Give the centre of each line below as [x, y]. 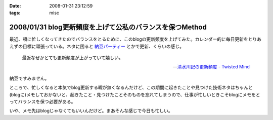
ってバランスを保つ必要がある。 [42, 102]
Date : [15, 6]
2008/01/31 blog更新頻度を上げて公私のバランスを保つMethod [108, 27]
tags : [15, 13]
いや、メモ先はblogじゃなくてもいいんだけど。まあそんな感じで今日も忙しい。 [91, 111]
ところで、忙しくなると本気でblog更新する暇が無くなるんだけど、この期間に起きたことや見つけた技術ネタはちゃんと [131, 87]
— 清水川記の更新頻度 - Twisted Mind [211, 67]
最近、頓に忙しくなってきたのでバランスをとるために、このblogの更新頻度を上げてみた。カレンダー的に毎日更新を [129, 39]
